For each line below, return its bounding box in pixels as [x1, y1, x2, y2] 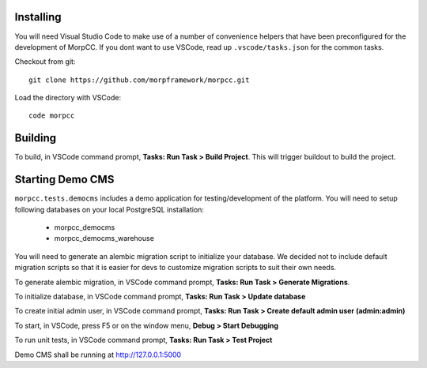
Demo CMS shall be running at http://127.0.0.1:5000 [14, 350, 182, 359]
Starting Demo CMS [14, 173, 115, 186]
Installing [14, 10, 62, 24]
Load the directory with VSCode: [14, 93, 122, 103]
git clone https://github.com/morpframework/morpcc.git [28, 75, 250, 84]
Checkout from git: [14, 57, 76, 66]
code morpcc [28, 111, 75, 120]
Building [14, 131, 57, 145]
